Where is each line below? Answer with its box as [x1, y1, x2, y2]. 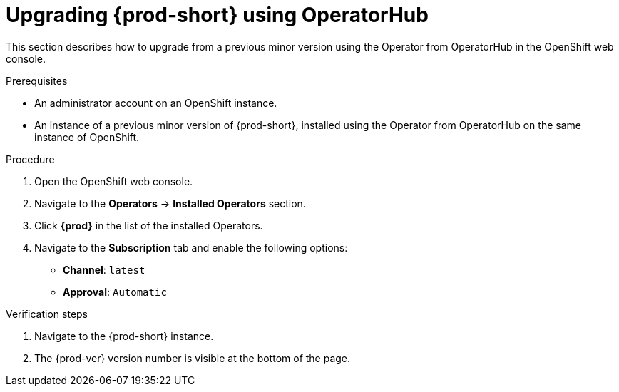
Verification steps [6, 307, 88, 320]
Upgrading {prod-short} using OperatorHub [6, 3, 429, 27]
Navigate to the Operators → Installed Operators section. [34, 197, 306, 210]
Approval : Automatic [63, 285, 167, 298]
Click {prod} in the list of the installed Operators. [34, 219, 263, 232]
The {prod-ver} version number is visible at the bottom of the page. [34, 351, 351, 364]
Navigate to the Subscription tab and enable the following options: [34, 241, 348, 254]
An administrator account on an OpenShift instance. [34, 96, 277, 109]
